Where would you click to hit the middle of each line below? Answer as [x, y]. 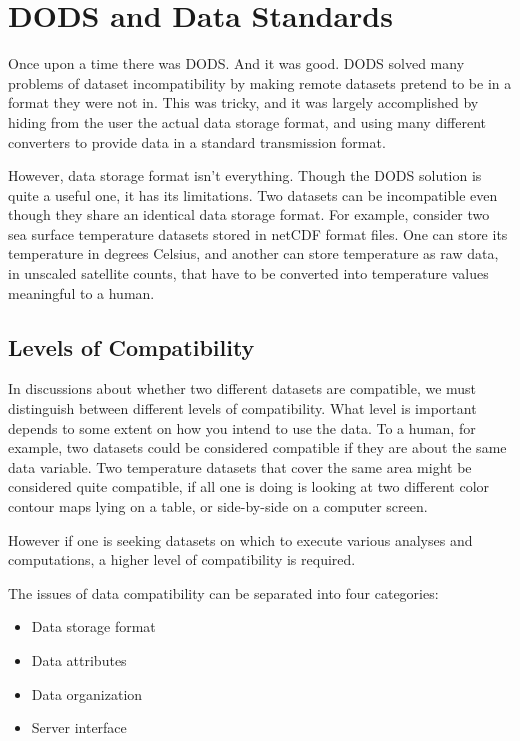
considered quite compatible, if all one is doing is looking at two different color [249, 486]
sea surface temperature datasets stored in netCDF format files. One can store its [258, 233]
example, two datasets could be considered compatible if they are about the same [257, 447]
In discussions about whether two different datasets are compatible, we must [242, 388]
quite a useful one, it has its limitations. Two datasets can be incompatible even [253, 194]
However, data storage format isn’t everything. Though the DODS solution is [245, 175]
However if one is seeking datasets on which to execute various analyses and [240, 539]
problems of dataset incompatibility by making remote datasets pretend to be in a [260, 82]
